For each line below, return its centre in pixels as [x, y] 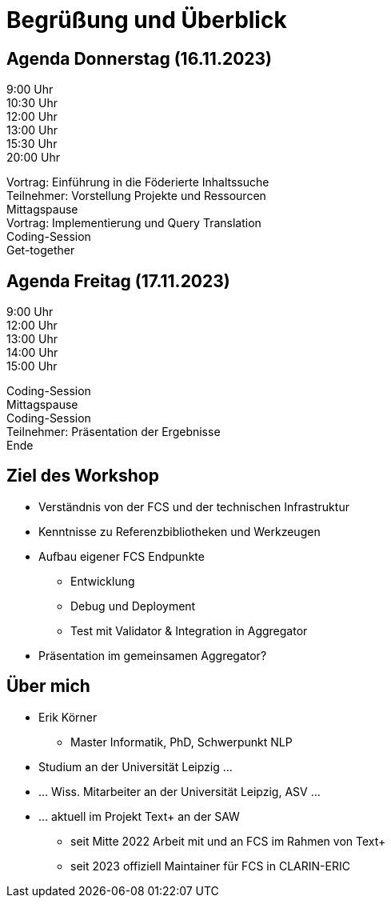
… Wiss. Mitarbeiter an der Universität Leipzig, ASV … [180, 791]
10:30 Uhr [32, 103]
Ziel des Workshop [83, 476]
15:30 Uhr [32, 144]
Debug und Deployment [133, 606]
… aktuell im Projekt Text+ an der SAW [139, 816]
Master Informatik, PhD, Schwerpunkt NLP [182, 742]
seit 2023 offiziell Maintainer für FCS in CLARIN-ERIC [210, 866]
